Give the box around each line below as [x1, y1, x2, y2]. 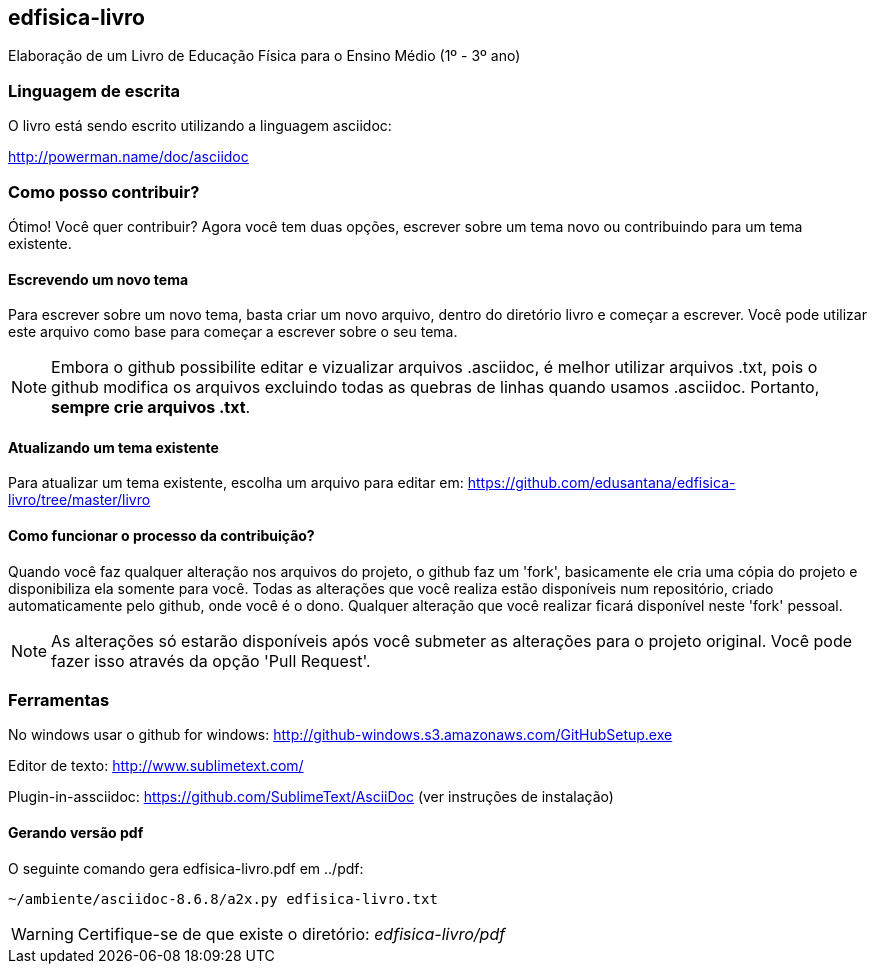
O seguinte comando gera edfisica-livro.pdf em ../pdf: [8, 859, 364, 877]
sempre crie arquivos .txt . [51, 397, 251, 418]
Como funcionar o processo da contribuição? [8, 526, 315, 544]
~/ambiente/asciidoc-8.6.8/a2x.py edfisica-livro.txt [8, 890, 438, 907]
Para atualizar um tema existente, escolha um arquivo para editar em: [8, 474, 464, 492]
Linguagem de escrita [8, 80, 180, 101]
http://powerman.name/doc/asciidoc [8, 148, 249, 166]
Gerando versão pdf [8, 823, 144, 841]
